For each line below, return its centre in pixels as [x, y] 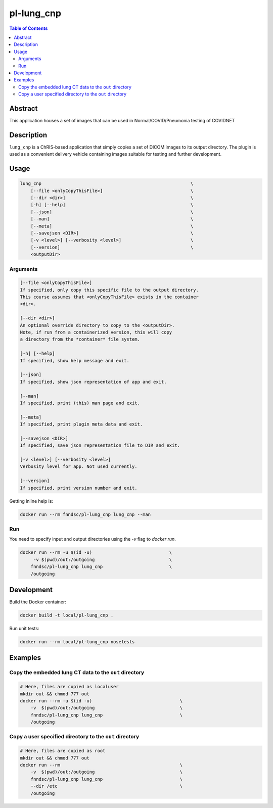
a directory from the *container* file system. [80, 339]
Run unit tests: [24, 628]
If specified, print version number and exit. [79, 488]
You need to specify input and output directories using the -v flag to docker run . [93, 539]
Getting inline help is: [31, 501]
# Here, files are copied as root [63, 751]
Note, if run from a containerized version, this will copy [96, 332]
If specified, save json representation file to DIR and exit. [100, 445]
